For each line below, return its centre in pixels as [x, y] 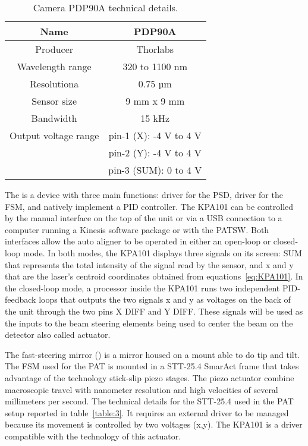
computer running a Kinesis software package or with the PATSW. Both [137, 229]
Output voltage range [54, 135]
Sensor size [54, 101]
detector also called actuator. [58, 334]
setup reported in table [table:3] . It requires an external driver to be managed [147, 412]
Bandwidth [54, 118]
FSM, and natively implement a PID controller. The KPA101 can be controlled [149, 206]
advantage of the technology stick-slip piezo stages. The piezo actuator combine [150, 377]
